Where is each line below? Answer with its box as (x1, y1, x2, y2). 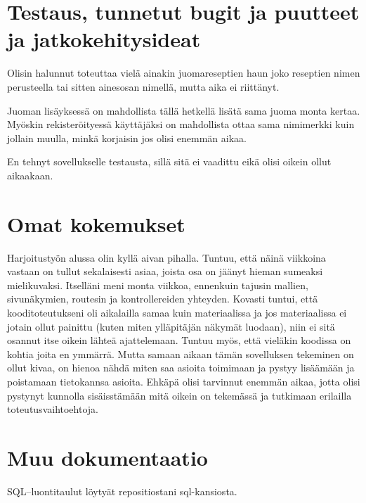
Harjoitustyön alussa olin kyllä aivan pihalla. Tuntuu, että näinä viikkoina (7, 250, 326, 265)
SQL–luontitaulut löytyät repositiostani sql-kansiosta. (7, 483, 237, 498)
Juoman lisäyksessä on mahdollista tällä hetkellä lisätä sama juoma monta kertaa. (7, 103, 360, 117)
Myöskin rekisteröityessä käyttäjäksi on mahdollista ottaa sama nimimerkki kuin (7, 117, 355, 132)
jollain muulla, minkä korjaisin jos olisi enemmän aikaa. (7, 130, 247, 145)
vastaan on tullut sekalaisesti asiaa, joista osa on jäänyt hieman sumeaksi (7, 264, 323, 279)
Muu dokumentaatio (7, 442, 208, 471)
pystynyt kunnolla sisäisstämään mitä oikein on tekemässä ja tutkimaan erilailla (7, 388, 352, 402)
